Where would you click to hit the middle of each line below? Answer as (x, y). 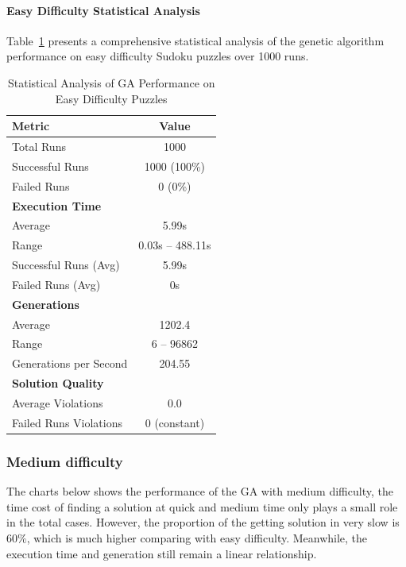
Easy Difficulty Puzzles (111, 98)
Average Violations (58, 402)
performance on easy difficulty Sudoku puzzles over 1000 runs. (158, 56)
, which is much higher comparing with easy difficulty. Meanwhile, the (197, 537)
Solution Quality (58, 383)
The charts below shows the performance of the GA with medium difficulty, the (200, 491)
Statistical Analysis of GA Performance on (112, 82)
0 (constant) (175, 422)
